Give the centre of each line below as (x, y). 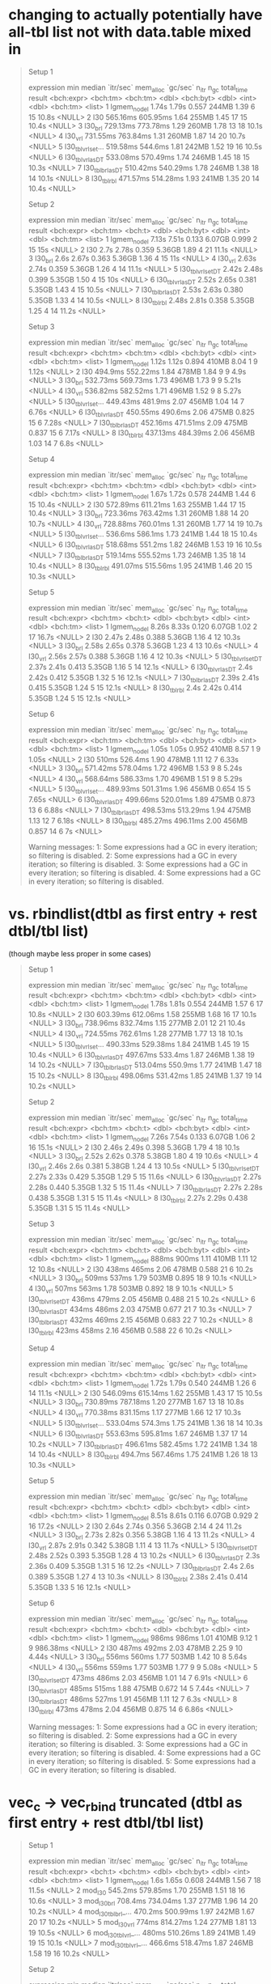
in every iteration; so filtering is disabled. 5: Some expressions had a (142, 1761)
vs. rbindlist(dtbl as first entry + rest (133, 914)
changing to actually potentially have (135, 15)
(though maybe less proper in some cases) (80, 953)
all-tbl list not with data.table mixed (130, 32)
